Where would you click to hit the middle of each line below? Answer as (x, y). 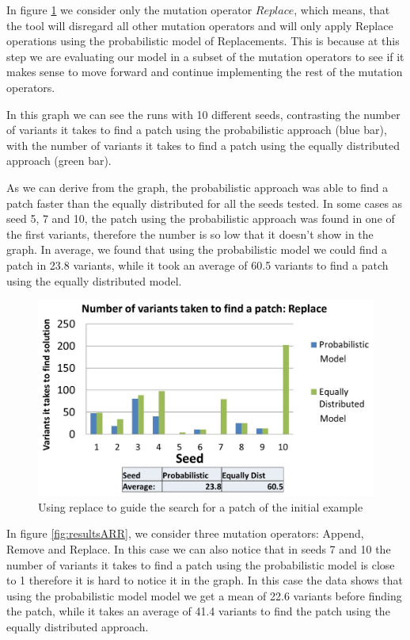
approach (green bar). (59, 161)
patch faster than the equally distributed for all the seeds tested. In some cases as (205, 203)
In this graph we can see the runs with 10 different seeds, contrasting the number (203, 114)
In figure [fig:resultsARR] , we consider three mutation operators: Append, (185, 533)
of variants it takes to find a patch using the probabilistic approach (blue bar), (197, 130)
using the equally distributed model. (94, 280)
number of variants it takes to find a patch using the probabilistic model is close (201, 564)
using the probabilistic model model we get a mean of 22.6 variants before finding (204, 595)
